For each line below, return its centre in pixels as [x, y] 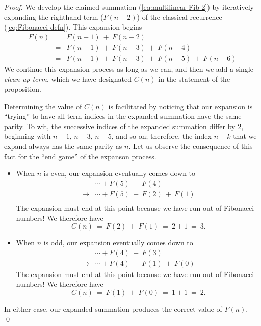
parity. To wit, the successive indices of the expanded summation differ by [120, 126]
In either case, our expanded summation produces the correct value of [113, 308]
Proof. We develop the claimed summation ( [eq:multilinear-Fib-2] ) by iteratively [129, 7]
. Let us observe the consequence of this [191, 146]
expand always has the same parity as [63, 146]
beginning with [28, 136]
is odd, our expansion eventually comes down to [118, 243]
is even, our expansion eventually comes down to [120, 173]
